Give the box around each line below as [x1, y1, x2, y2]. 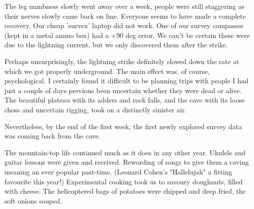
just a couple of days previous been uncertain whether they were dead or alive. [4, 85, 242, 95]
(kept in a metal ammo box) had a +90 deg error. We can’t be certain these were [4, 30, 250, 40]
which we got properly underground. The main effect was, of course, [4, 66, 210, 76]
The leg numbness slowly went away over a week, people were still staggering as [4, 1, 245, 11]
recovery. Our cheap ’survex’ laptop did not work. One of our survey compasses [4, 20, 244, 31]
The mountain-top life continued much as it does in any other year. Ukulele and [4, 147, 246, 157]
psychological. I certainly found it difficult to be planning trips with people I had [4, 75, 249, 86]
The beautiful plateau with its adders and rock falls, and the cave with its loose [4, 95, 245, 105]
